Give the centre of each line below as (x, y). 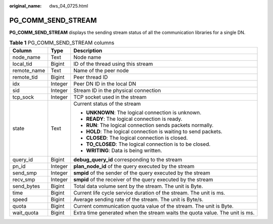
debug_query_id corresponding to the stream (128, 159)
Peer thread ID (91, 77)
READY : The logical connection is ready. (134, 119)
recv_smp (24, 180)
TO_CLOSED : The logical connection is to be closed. (148, 144)
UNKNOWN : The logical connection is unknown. (144, 112)
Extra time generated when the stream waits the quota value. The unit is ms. (164, 212)
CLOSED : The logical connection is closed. (137, 138)
